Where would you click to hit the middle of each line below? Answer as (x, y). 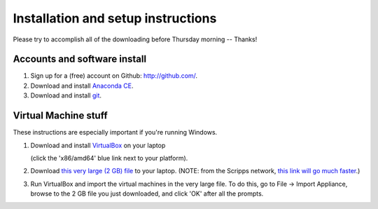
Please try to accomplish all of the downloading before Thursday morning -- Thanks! (135, 39)
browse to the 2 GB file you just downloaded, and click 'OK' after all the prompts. (147, 194)
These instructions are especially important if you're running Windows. (115, 133)
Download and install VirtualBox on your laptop (98, 145)
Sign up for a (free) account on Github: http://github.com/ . (114, 76)
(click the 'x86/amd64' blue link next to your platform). (109, 158)
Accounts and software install (80, 59)
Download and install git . (66, 95)
